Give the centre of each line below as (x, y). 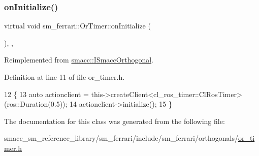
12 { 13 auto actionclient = (46, 94)
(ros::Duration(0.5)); (36, 104)
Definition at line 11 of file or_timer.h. (64, 77)
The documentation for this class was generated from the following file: (115, 121)
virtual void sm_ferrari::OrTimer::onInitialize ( (77, 26)
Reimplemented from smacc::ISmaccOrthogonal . (79, 60)
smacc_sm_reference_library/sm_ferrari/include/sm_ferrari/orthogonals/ (121, 138)
